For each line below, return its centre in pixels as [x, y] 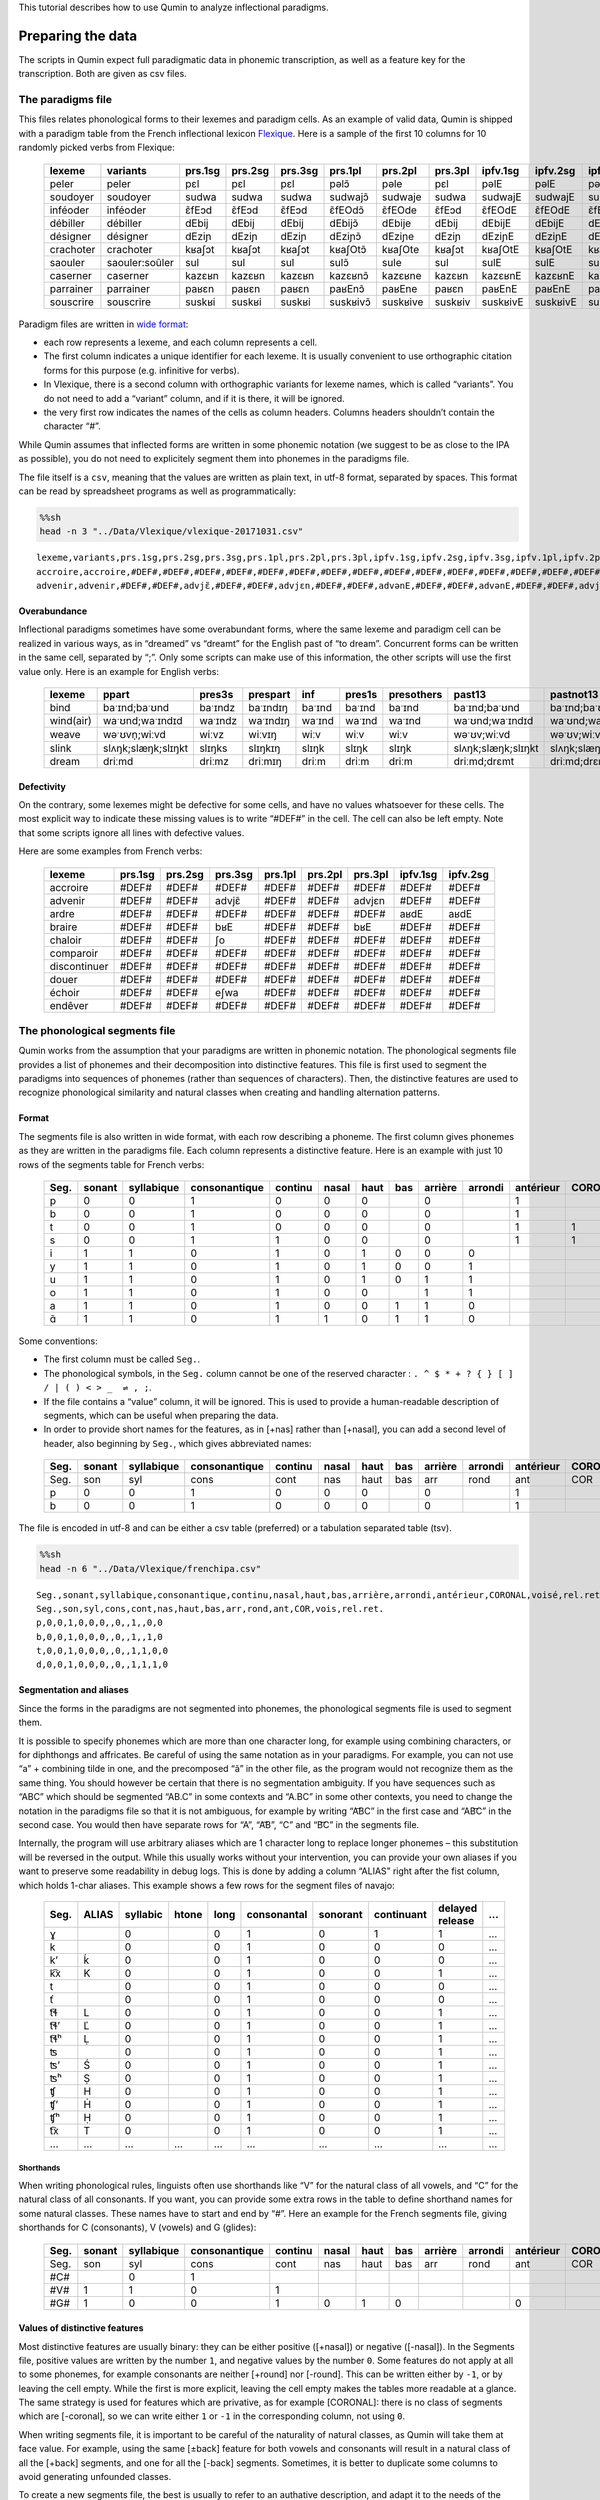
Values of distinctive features [81, 2328]
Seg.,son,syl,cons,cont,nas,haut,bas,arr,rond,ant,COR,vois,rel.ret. [210, 1608]
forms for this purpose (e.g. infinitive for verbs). [141, 370]
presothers [415, 694]
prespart [269, 694]
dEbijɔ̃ [344, 223]
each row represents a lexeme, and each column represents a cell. [180, 342]
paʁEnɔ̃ [347, 288]
